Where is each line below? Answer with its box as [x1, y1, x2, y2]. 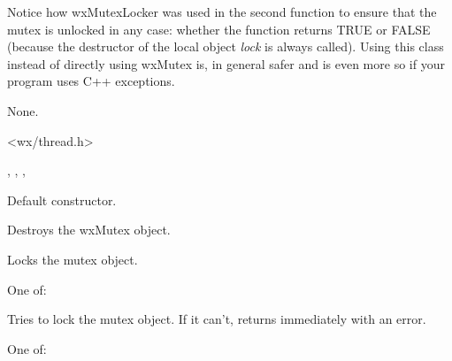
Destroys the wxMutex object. [7, 220, 171, 239]
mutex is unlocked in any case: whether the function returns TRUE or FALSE [7, 19, 431, 38]
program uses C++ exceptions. [7, 72, 175, 90]
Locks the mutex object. [7, 250, 138, 268]
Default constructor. [7, 190, 117, 209]
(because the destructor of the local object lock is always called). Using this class [7, 37, 444, 56]
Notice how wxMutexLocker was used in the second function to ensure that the [7, 3, 437, 20]
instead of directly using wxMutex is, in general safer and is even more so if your [7, 54, 445, 73]
